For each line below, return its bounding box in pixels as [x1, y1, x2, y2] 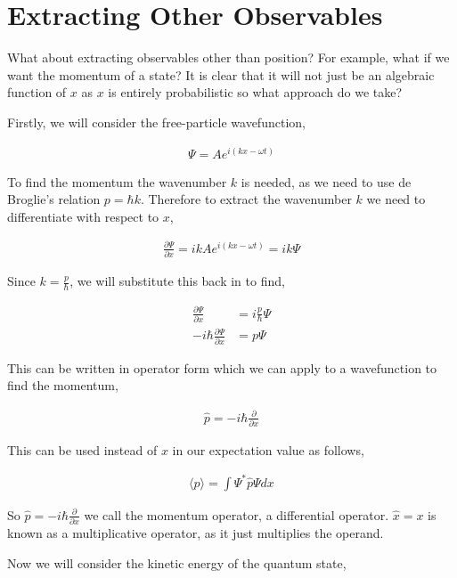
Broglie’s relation [7, 190, 101, 208]
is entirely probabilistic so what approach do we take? [108, 83, 403, 102]
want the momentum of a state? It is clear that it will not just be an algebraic [7, 65, 435, 84]
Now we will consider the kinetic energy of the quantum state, [7, 553, 347, 572]
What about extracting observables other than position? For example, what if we [7, 48, 450, 67]
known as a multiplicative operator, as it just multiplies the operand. [7, 524, 384, 542]
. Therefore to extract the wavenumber [140, 190, 352, 208]
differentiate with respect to [7, 207, 159, 225]
